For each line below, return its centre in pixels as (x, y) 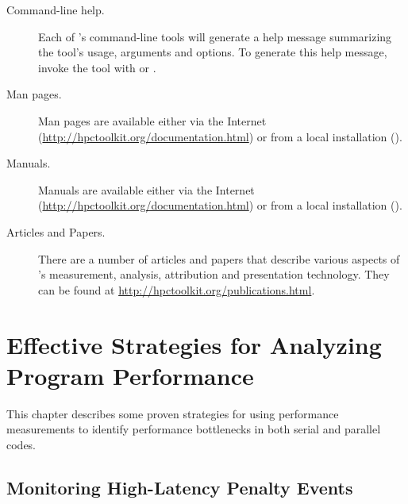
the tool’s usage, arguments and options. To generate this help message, (213, 52)
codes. (21, 444)
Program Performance (130, 375)
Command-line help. (56, 10)
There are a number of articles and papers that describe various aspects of (219, 258)
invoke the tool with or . (97, 67)
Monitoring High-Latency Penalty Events (180, 487)
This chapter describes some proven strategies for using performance (173, 413)
